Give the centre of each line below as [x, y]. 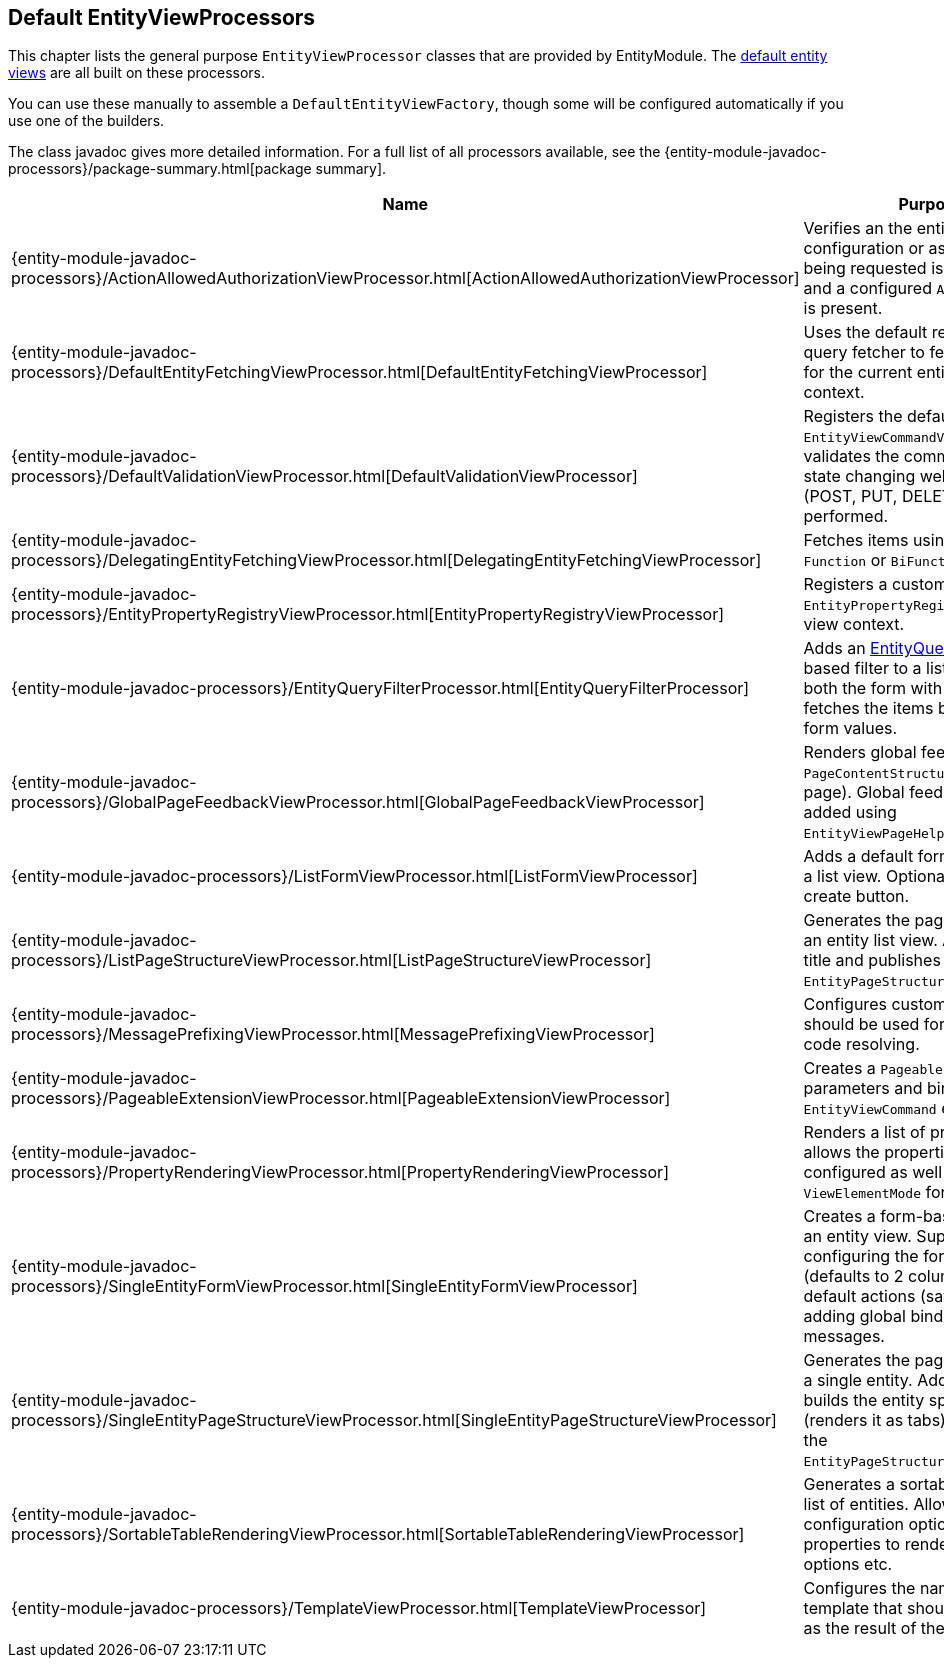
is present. [843, 308]
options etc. [848, 1564]
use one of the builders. [86, 121]
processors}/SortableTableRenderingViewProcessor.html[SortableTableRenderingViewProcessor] [378, 1534]
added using [850, 812]
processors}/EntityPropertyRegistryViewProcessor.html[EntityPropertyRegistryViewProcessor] [368, 614]
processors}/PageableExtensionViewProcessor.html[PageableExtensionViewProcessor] [341, 1098]
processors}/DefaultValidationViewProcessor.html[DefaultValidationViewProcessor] [324, 476]
